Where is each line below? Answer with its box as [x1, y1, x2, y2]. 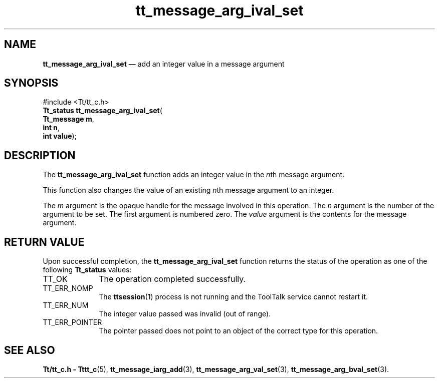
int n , [43, 123, 60, 132]
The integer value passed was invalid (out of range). [99, 309, 271, 318]
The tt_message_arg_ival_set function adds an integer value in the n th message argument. [43, 170, 345, 179]
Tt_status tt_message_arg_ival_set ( [43, 106, 162, 115]
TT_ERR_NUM [43, 301, 89, 310]
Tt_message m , [43, 115, 94, 124]
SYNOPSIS [4, 77, 59, 90]
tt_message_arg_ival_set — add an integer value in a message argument [43, 59, 285, 68]
